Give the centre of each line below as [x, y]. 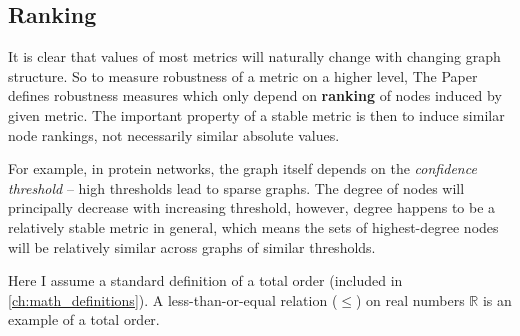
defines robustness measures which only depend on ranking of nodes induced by [255, 95]
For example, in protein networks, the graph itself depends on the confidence [242, 168]
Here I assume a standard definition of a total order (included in [205, 280]
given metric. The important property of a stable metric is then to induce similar [256, 114]
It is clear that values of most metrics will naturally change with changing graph [254, 56]
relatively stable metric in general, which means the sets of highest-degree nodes [253, 226]
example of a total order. [84, 319]
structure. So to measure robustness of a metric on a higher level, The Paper [243, 75]
